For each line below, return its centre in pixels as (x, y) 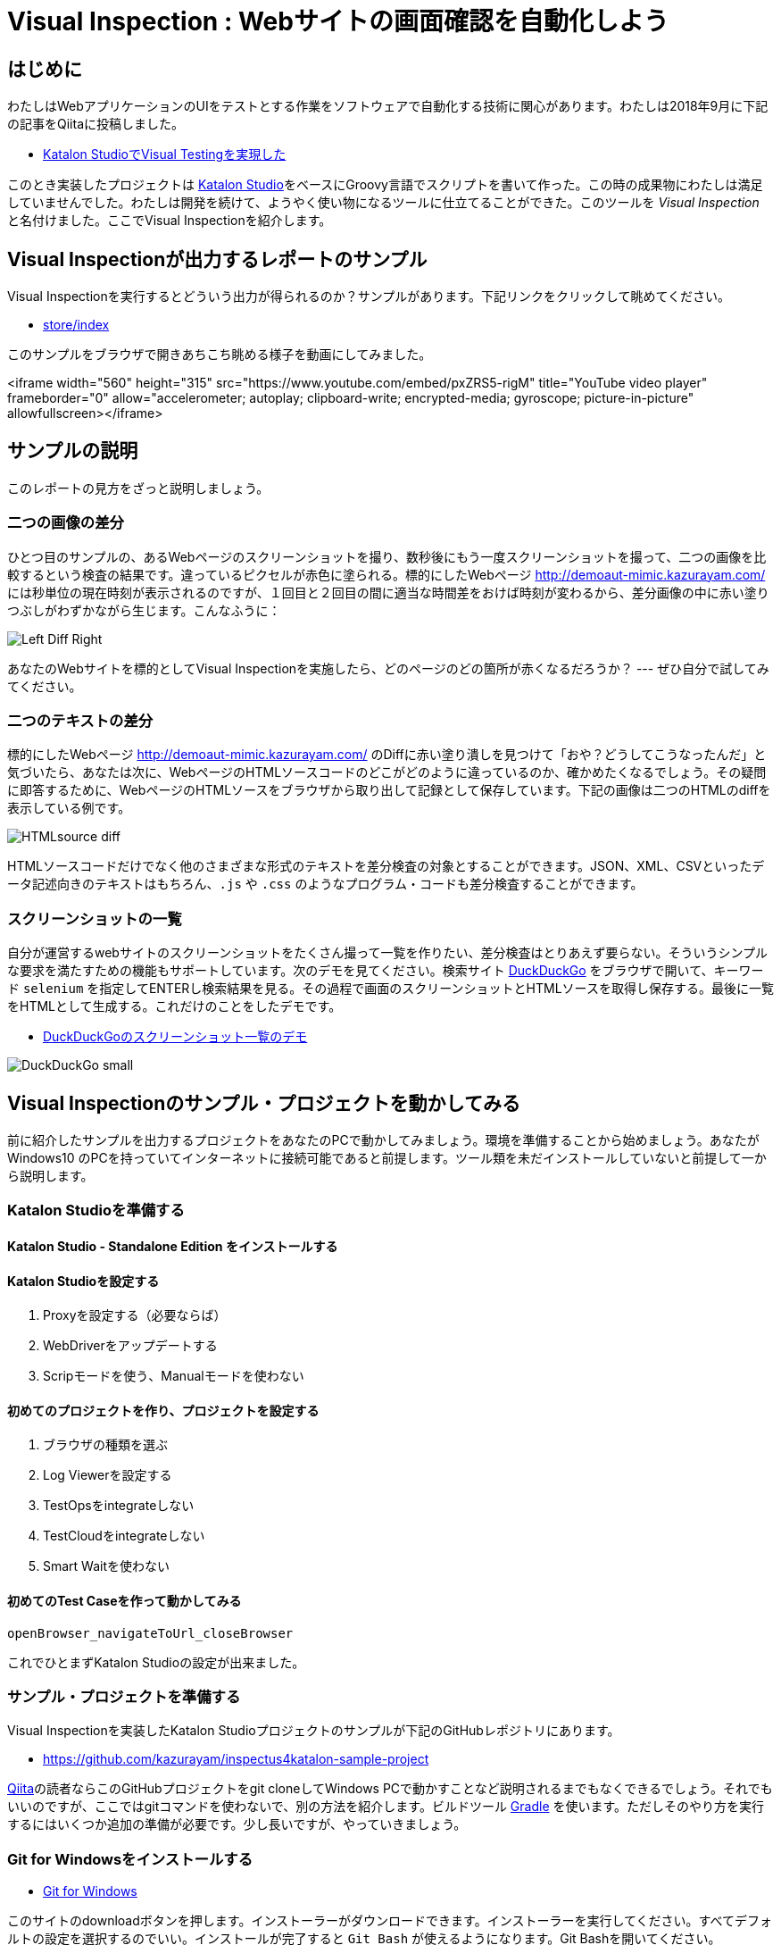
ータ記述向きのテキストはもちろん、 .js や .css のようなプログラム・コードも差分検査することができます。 (325, 884)
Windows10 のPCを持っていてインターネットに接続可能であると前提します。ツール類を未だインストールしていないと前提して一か (387, 1157)
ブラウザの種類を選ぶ (105, 1445)
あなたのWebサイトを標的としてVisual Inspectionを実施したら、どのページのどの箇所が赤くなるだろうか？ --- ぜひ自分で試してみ (388, 668)
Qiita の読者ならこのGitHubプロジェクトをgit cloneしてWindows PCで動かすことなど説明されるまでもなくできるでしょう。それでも (390, 1789)
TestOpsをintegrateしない (119, 1506)
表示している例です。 (69, 808)
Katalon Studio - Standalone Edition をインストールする (173, 1246)
